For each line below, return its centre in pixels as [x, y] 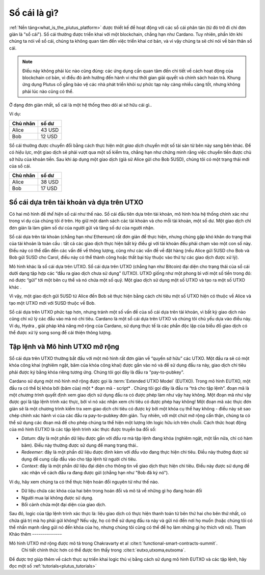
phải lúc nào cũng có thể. [48, 91]
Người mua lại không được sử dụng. [57, 498]
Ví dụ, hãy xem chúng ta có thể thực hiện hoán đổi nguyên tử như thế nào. [84, 482]
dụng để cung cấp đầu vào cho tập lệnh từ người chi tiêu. [79, 459]
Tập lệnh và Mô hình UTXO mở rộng [64, 346]
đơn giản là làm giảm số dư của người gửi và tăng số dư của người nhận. [82, 228]
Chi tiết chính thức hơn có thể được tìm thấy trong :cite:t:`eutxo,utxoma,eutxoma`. [104, 550]
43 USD [50, 130]
